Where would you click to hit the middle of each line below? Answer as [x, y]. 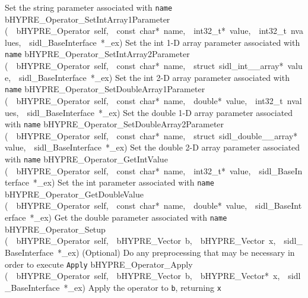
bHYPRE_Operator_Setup [55, 229]
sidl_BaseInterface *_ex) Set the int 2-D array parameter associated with [154, 77]
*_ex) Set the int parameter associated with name [123, 182]
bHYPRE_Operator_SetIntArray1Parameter [88, 19]
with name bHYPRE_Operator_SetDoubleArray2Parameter [115, 124]
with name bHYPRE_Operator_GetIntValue [86, 159]
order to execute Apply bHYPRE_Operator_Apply [99, 264]
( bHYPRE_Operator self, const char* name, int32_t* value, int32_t [146, 31]
